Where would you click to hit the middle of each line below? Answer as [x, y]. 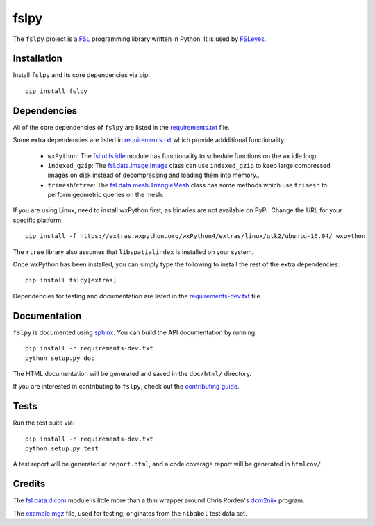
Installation [37, 59]
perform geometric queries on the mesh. [106, 195]
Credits [29, 484]
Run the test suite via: [44, 423]
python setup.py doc [60, 358]
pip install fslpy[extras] [71, 280]
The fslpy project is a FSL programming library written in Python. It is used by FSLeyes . [140, 39]
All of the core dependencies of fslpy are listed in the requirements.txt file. [121, 127]
